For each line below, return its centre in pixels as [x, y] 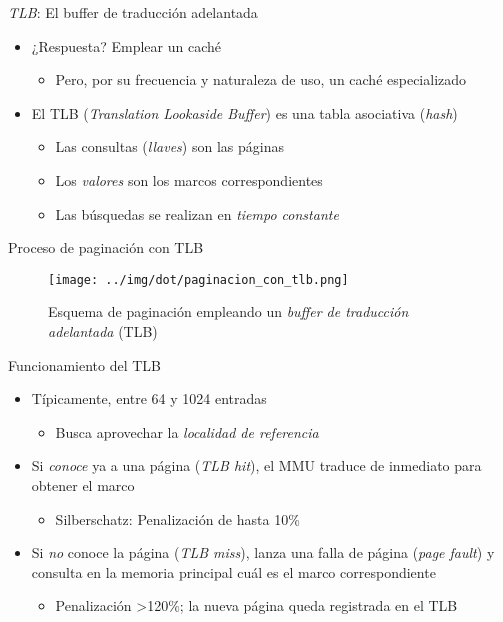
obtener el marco [83, 484]
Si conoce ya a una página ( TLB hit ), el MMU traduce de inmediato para [256, 465]
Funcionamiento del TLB [85, 364]
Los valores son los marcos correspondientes [189, 179]
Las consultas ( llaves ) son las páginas [169, 146]
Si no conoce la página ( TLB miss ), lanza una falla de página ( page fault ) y [263, 552]
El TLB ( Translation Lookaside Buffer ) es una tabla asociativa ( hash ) [244, 112]
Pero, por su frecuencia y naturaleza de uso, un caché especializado [261, 79]
